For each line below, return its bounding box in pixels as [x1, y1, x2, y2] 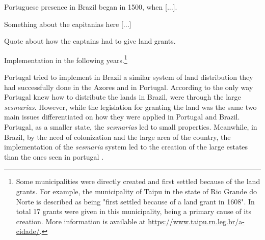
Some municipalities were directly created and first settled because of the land [16, 176, 260, 187]
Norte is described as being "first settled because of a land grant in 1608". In [16, 196, 255, 206]
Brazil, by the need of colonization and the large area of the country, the [4, 131, 231, 142]
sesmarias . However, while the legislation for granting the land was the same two [4, 101, 257, 112]
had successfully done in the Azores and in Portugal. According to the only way [4, 81, 253, 92]
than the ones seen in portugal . [4, 151, 104, 162]
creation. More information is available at [16, 216, 146, 226]
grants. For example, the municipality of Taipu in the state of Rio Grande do [16, 186, 257, 196]
